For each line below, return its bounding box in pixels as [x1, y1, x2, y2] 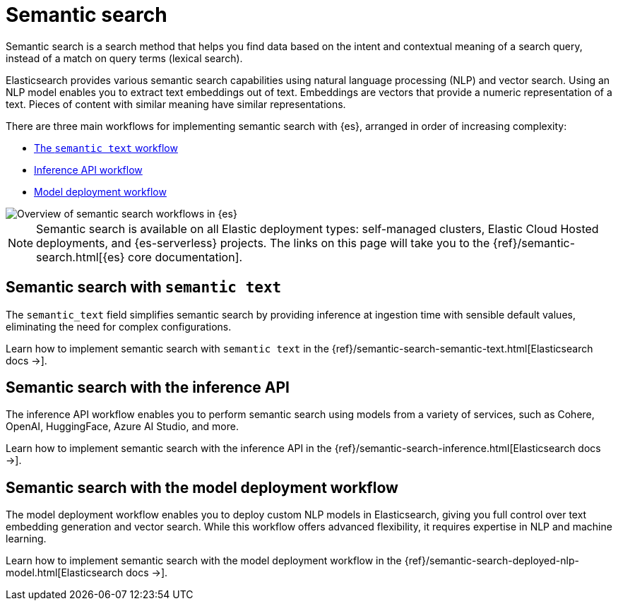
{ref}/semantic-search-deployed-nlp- [404, 554, 579, 567]
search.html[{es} [36, 249, 125, 264]
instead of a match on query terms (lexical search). [6, 52, 243, 64]
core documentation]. [128, 249, 243, 264]
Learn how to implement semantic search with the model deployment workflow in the [6, 554, 402, 567]
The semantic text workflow [34, 141, 178, 154]
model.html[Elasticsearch [6, 566, 124, 579]
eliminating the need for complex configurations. [6, 320, 232, 333]
